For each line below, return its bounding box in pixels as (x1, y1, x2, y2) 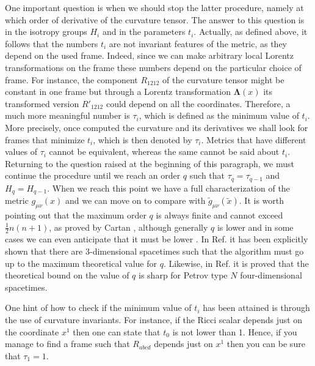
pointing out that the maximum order (5, 209, 147, 222)
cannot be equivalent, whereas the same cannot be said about (49, 145, 280, 158)
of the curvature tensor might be (162, 73, 284, 86)
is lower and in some (217, 220, 294, 233)
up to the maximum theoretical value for (5, 256, 157, 269)
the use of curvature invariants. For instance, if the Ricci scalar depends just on (5, 313, 303, 326)
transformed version (5, 97, 79, 110)
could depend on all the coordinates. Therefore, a (106, 97, 291, 110)
